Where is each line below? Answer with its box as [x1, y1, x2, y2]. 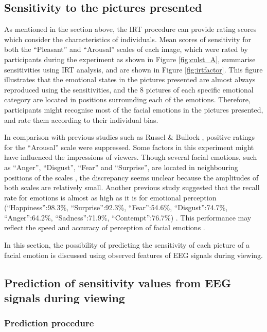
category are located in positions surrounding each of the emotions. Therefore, [4, 94, 251, 105]
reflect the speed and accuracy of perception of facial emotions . [4, 222, 205, 233]
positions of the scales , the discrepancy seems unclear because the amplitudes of [4, 172, 259, 182]
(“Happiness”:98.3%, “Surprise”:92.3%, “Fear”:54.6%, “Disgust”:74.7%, [4, 202, 228, 213]
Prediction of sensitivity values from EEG [4, 274, 231, 290]
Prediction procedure [4, 317, 94, 329]
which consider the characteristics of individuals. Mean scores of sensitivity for [4, 33, 251, 44]
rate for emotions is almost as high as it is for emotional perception [4, 192, 217, 202]
